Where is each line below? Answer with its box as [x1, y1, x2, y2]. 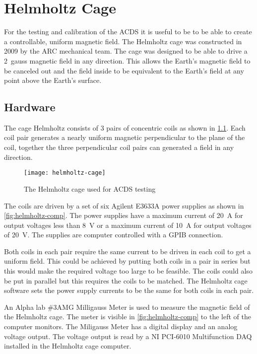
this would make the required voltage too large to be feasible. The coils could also [4, 266, 253, 276]
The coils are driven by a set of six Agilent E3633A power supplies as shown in [4, 200, 244, 211]
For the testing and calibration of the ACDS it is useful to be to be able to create [4, 26, 252, 37]
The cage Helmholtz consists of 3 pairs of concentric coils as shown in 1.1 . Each [4, 122, 246, 133]
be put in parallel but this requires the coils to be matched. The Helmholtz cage [4, 275, 248, 285]
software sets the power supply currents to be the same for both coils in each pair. [4, 285, 254, 295]
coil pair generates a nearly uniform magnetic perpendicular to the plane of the [4, 132, 245, 142]
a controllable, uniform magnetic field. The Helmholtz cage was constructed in [4, 36, 242, 46]
